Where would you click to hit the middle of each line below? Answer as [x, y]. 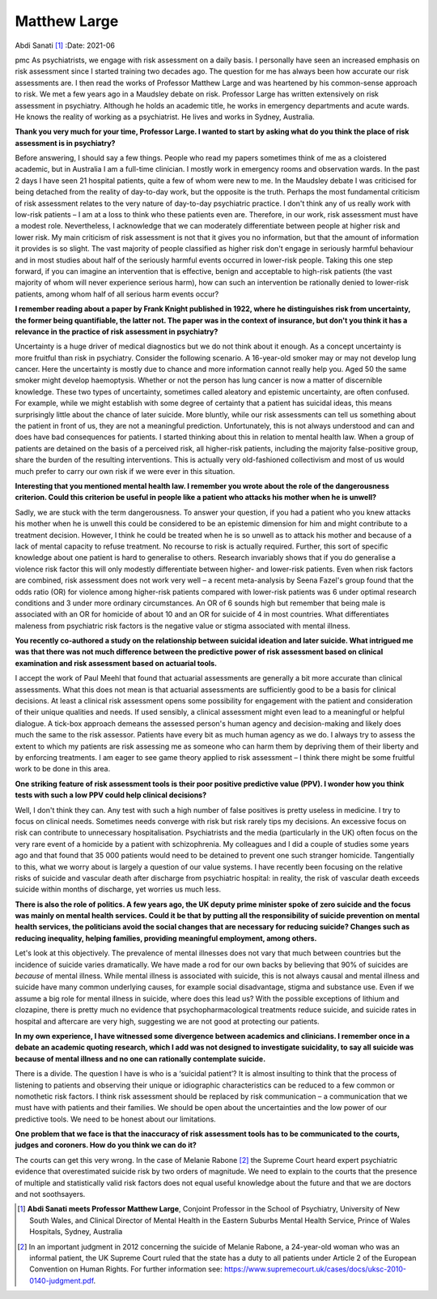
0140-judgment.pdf [62, 1280]
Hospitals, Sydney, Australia [76, 1232]
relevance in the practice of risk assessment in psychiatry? [117, 331]
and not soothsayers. [50, 1194]
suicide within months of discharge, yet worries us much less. [118, 889]
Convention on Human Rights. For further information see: [126, 1269]
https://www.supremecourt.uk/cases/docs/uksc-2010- [315, 1269]
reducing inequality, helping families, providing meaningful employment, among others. [166, 938]
